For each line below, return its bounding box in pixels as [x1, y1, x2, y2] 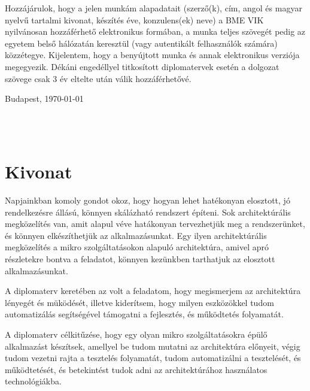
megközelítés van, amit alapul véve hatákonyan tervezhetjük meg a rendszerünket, [5, 217, 305, 230]
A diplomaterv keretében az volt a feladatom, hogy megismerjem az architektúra [5, 284, 301, 297]
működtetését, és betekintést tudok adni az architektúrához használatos [5, 363, 268, 375]
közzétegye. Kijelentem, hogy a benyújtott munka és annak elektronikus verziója [5, 49, 300, 61]
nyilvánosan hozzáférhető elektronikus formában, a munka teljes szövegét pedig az [5, 25, 306, 38]
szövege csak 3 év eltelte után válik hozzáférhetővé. [5, 72, 192, 84]
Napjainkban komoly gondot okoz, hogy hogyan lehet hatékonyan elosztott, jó [5, 194, 290, 207]
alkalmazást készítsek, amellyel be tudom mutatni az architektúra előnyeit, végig [5, 340, 300, 352]
